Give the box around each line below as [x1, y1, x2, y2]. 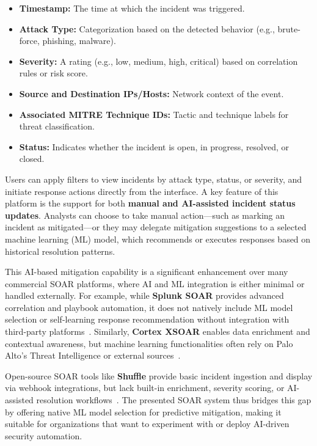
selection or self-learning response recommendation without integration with [5, 313, 290, 326]
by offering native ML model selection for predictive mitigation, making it [5, 405, 282, 418]
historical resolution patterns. [5, 244, 115, 257]
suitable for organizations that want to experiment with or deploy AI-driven [5, 417, 290, 430]
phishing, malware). [42, 34, 116, 47]
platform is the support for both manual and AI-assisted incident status [5, 197, 296, 210]
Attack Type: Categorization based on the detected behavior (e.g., [19, 22, 275, 35]
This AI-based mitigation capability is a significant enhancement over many [5, 265, 288, 278]
